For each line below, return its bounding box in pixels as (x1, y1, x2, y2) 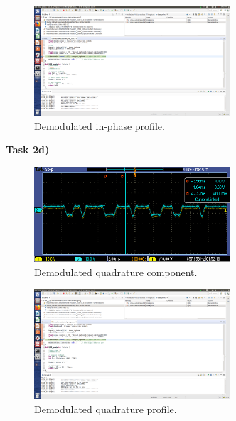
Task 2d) (6, 142, 50, 157)
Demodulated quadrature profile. (34, 401, 177, 416)
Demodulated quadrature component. (34, 264, 198, 279)
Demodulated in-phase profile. (34, 118, 165, 133)
